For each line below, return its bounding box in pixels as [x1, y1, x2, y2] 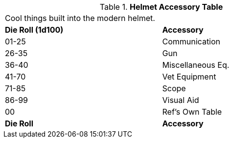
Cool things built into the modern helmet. [5, 13, 155, 23]
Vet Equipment [162, 72, 216, 81]
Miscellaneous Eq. [162, 60, 230, 70]
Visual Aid [162, 95, 199, 105]
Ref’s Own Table [162, 107, 222, 117]
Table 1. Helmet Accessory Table [99, 2, 223, 12]
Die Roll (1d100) [5, 25, 64, 35]
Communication [162, 37, 221, 46]
